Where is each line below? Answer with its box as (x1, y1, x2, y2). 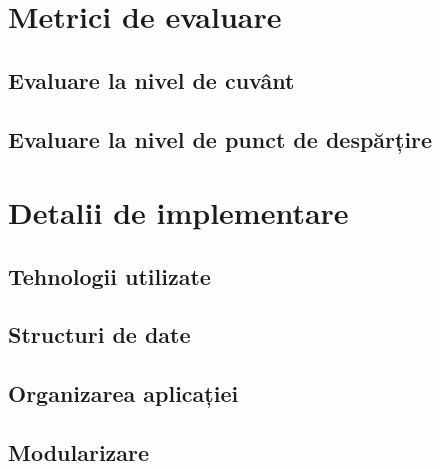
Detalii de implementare (8, 192, 349, 233)
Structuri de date (8, 319, 191, 350)
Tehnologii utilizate (8, 260, 211, 291)
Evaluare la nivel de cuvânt (8, 64, 295, 95)
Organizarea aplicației (8, 378, 239, 409)
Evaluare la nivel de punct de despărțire (8, 123, 433, 154)
